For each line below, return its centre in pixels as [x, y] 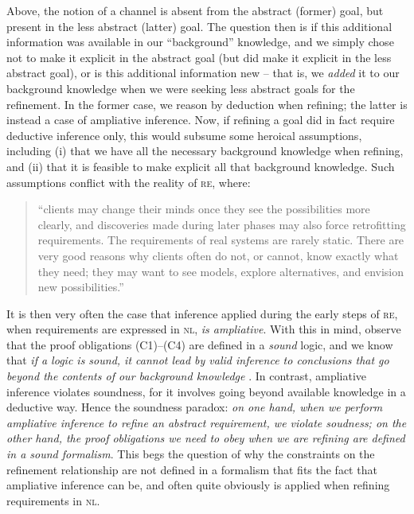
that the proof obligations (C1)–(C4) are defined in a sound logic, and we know [200, 344]
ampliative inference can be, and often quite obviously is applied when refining [198, 485]
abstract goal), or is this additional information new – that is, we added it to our [203, 73]
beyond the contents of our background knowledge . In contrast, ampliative [187, 376]
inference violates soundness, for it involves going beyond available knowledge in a [206, 391]
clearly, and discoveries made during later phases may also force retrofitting [222, 224]
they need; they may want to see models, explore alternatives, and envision [221, 271]
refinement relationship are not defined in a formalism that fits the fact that [192, 469]
